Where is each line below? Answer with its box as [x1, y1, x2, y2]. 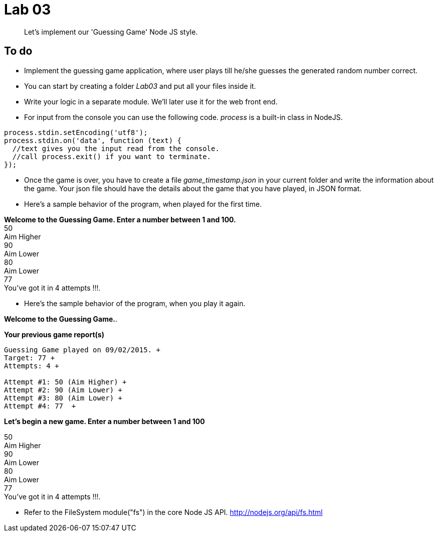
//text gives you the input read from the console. [12, 144, 220, 153]
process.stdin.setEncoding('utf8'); [4, 128, 148, 137]
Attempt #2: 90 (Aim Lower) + [4, 385, 123, 394]
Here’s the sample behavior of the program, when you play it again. [24, 299, 246, 308]
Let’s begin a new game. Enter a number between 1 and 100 [4, 417, 205, 426]
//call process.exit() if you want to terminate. [12, 152, 211, 161]
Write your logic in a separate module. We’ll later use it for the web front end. [24, 97, 278, 106]
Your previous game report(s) [4, 330, 104, 339]
